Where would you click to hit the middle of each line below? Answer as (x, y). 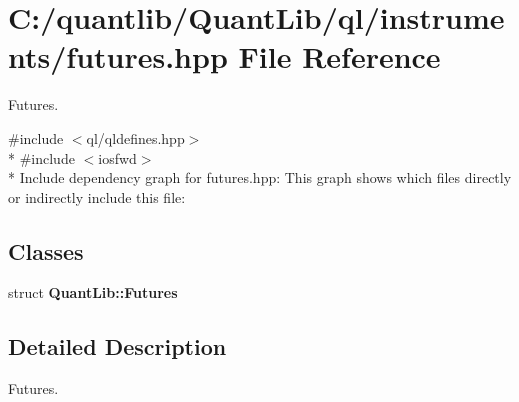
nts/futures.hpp (118, 56)
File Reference (339, 56)
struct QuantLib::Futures (93, 292)
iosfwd (117, 157)
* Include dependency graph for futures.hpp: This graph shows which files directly (260, 177)
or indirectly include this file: (97, 196)
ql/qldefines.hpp (135, 137)
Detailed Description (117, 346)
